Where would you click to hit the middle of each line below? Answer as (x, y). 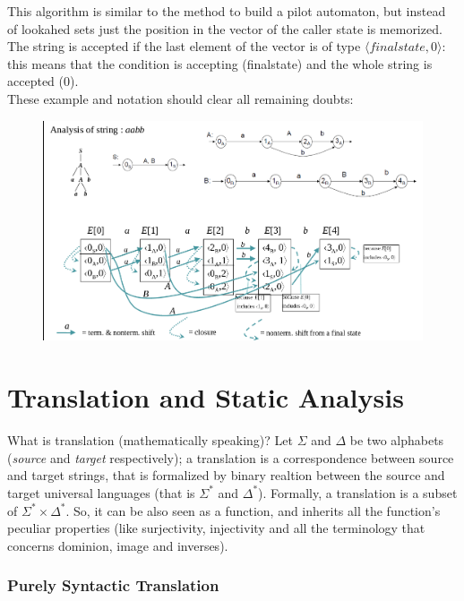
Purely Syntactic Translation (113, 585)
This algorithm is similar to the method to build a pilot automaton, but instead (227, 11)
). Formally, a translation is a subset (358, 492)
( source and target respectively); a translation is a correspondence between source (231, 457)
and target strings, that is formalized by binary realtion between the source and (226, 475)
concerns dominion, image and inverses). (118, 545)
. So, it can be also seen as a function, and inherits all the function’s (253, 510)
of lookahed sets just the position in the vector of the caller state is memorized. (225, 28)
